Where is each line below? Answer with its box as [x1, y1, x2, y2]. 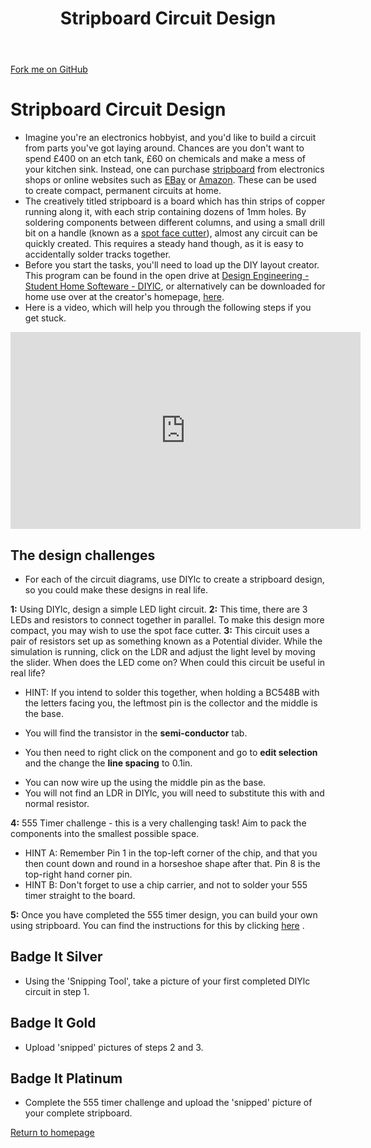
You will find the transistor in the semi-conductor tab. [24, 727, 248, 739]
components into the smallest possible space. [10, 827, 200, 839]
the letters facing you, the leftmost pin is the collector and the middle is [24, 697, 318, 709]
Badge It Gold [10, 1015, 97, 1032]
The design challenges [10, 547, 156, 564]
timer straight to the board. [24, 889, 136, 901]
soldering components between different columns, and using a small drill [24, 217, 325, 229]
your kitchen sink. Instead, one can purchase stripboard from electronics [24, 163, 325, 176]
